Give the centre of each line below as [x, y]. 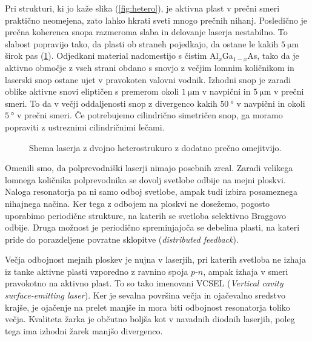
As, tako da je [273, 56]
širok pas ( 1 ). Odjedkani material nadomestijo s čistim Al [112, 56]
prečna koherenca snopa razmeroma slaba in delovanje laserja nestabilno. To [146, 32]
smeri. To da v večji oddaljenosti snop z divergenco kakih [111, 103]
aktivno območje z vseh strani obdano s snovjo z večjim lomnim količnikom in [150, 67]
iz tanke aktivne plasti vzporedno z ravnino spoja [97, 271]
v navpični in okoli [271, 103]
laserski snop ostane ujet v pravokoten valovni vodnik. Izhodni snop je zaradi [148, 79]
